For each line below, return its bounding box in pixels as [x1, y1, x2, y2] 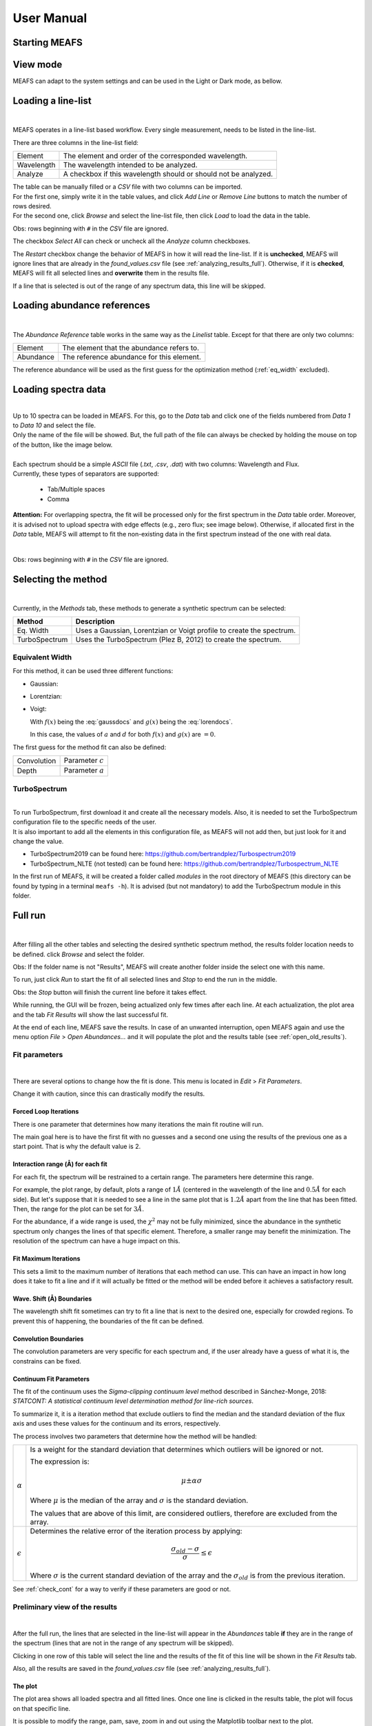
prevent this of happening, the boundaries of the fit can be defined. [12, 1317, 205, 1325]
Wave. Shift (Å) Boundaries [12, 1294, 92, 1303]
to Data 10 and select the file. [12, 421, 96, 429]
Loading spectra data [12, 384, 106, 396]
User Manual [12, 10, 87, 26]
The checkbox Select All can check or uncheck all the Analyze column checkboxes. [12, 237, 251, 245]
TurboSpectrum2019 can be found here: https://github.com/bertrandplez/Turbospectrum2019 [30, 850, 296, 858]
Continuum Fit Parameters [12, 1375, 90, 1383]
